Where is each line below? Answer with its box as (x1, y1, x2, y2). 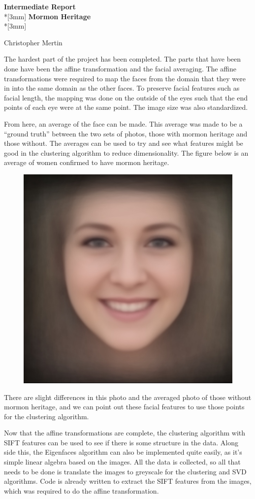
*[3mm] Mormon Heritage (4, 11, 91, 21)
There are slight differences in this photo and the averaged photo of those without (4, 392, 252, 402)
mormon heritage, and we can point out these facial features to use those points (4, 401, 245, 412)
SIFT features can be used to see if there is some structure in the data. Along (4, 437, 238, 447)
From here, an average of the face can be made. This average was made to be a (4, 118, 243, 129)
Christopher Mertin (4, 37, 63, 47)
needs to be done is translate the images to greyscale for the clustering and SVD (4, 466, 247, 476)
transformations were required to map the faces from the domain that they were (4, 73, 246, 83)
